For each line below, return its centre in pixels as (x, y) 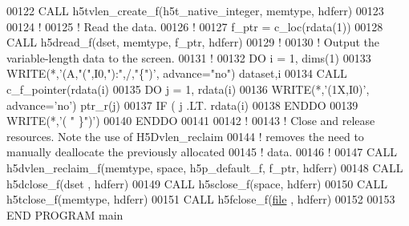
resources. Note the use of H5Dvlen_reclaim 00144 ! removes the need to (185, 136)
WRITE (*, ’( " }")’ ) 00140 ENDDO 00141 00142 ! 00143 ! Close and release (191, 121)
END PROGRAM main (65, 214)
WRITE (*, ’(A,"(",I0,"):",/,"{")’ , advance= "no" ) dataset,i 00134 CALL (177, 73)
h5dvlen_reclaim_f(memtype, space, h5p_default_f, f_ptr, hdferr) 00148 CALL (205, 167)
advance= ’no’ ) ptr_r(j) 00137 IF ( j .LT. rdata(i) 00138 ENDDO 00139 (182, 105)
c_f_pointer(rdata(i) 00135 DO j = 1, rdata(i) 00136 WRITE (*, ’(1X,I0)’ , (188, 89)
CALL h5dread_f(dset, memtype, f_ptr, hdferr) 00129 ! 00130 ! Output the (193, 42)
